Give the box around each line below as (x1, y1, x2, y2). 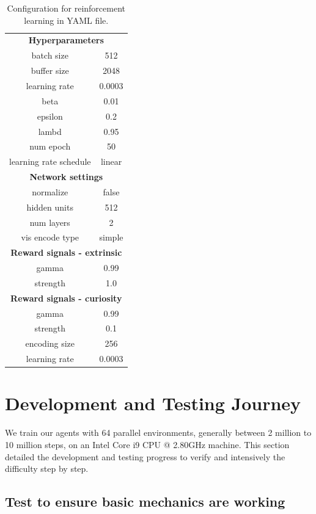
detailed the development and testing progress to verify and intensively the (5, 450, 285, 463)
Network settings (29, 170, 103, 183)
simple (99, 231, 123, 244)
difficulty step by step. (5, 462, 89, 475)
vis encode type (21, 231, 79, 244)
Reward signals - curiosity (10, 291, 122, 304)
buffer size (31, 64, 69, 77)
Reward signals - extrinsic (10, 246, 122, 259)
